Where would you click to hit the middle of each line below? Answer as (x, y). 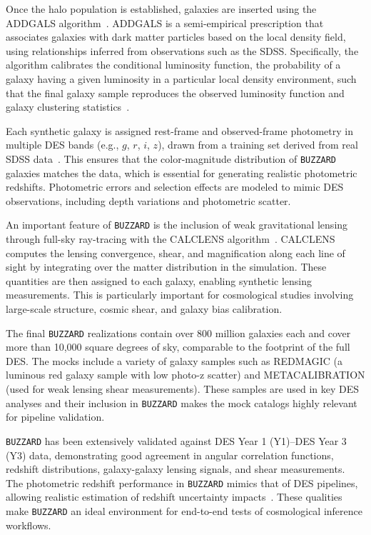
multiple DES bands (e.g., (62, 145)
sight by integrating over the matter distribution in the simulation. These (166, 267)
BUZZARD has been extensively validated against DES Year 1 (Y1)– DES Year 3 (176, 440)
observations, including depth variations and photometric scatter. (148, 200)
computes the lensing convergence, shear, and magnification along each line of (176, 252)
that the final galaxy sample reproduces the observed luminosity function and (175, 92)
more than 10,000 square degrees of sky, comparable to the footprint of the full (178, 347)
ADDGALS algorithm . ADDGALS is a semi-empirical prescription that (165, 22)
